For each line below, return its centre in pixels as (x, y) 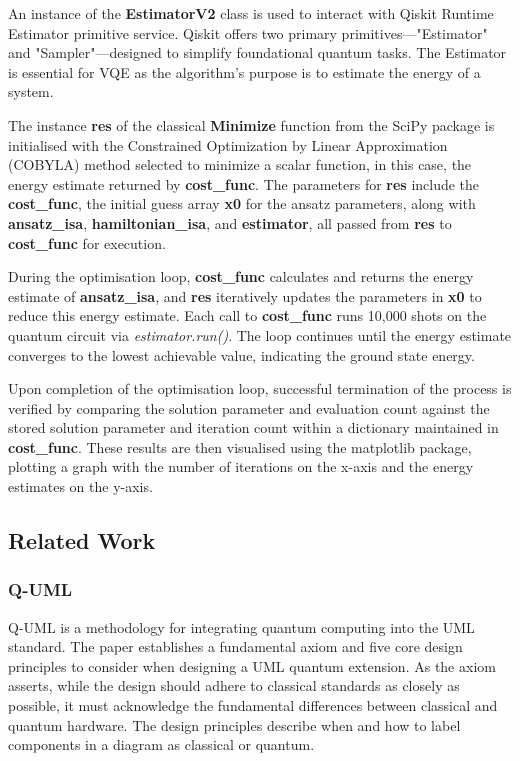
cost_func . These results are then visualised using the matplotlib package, (240, 446)
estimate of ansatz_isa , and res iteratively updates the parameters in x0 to (245, 295)
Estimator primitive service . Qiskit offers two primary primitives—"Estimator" (248, 32)
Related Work (82, 540)
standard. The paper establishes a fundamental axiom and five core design (235, 646)
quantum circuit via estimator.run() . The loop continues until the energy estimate (260, 334)
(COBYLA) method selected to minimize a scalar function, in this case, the (240, 164)
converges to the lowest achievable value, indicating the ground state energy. (241, 354)
